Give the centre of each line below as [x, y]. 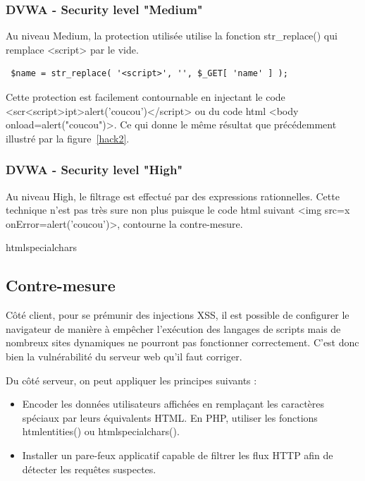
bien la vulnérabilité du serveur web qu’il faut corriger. [124, 356]
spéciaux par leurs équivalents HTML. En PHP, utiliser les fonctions [170, 417]
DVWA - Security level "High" [94, 170]
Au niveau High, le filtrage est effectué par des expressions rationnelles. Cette [173, 196]
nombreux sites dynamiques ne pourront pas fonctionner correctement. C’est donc [182, 342]
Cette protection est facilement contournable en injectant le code [146, 97]
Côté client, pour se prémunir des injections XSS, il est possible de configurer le [178, 315]
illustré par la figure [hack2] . [68, 138]
